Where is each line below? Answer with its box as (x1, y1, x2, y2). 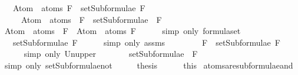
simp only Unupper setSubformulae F (24, 47, 198, 60)
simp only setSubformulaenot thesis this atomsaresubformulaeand (4, 59, 293, 71)
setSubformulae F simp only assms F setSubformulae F (12, 36, 280, 48)
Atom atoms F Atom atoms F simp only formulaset (4, 25, 241, 37)
